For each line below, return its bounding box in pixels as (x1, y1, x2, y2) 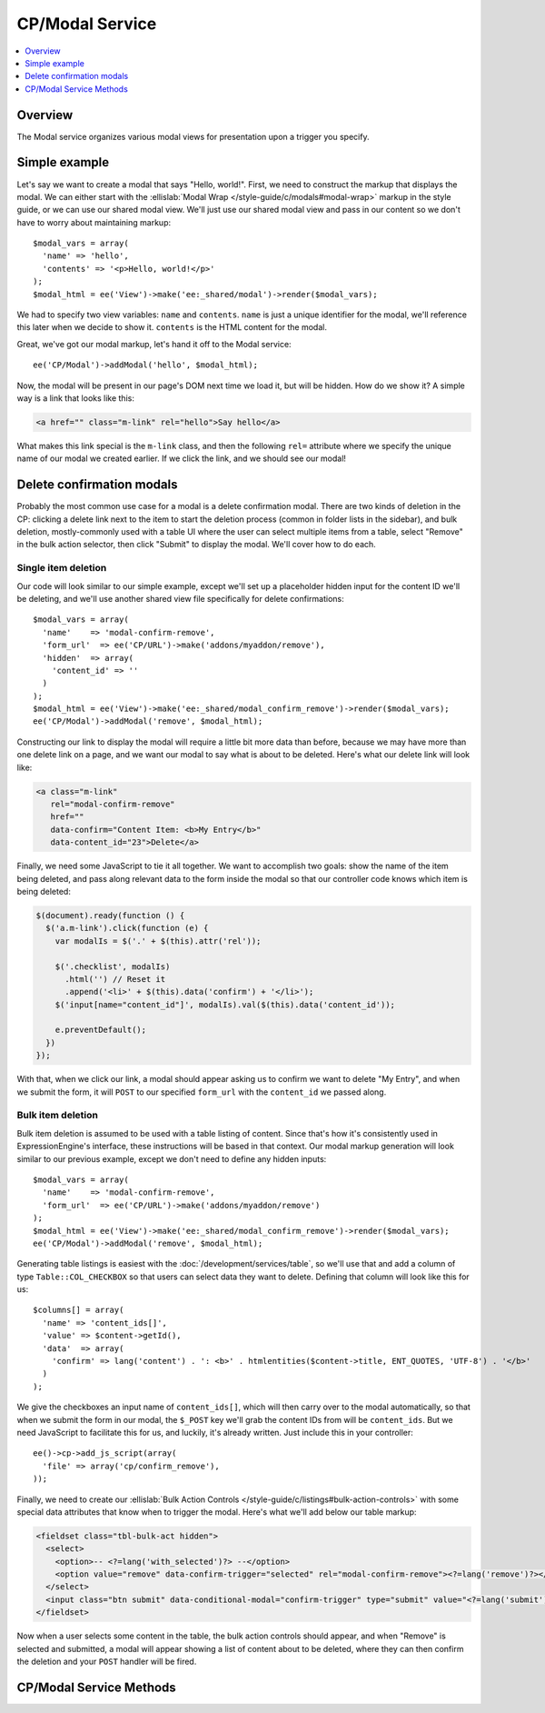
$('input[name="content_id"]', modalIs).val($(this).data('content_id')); (54, 999, 395, 1009)
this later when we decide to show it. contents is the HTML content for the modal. (16, 322, 327, 333)
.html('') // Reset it (64, 974, 166, 984)
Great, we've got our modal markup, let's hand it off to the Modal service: (16, 338, 292, 349)
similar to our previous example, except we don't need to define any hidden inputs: (16, 1153, 327, 1164)
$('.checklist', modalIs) (54, 961, 171, 972)
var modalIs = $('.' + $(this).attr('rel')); (54, 936, 262, 946)
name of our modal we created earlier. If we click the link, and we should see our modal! (16, 453, 347, 464)
